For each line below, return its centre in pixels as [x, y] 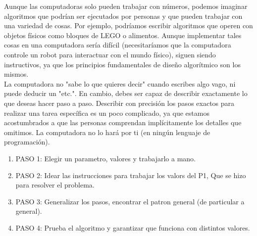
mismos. [16, 74]
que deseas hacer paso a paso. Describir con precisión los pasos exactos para [119, 103]
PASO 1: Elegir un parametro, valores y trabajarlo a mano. [105, 158]
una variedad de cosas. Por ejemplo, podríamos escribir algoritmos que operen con [128, 25]
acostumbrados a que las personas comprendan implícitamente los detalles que [123, 122]
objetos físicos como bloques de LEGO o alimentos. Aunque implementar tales [123, 35]
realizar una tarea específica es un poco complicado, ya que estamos [107, 113]
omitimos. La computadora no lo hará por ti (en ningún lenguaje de [107, 132]
